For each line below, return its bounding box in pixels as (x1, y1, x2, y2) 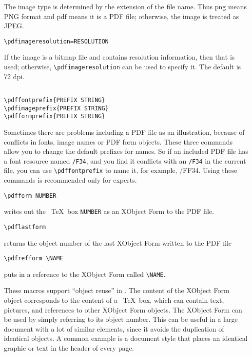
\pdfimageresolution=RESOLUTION (4, 38, 109, 45)
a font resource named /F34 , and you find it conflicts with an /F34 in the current (4, 155, 246, 166)
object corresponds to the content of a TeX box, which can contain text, (4, 295, 224, 305)
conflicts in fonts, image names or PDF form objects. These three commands (4, 136, 233, 147)
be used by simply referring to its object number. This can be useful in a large (4, 314, 238, 324)
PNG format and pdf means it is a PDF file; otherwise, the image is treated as (4, 11, 239, 21)
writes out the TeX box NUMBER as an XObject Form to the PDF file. (4, 206, 214, 216)
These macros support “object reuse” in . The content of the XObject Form (4, 285, 230, 295)
